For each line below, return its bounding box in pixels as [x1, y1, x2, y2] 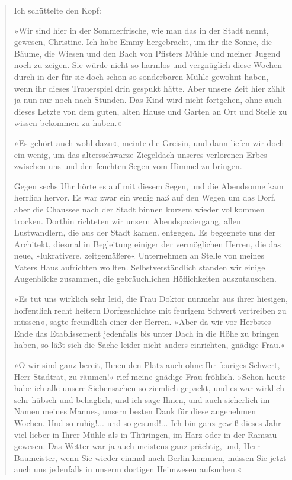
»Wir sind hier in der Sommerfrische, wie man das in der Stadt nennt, [14, 24, 269, 36]
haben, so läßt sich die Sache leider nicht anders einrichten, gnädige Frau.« [14, 339, 285, 351]
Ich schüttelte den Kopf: [14, 4, 101, 16]
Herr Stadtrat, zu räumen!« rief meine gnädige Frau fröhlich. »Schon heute [14, 370, 286, 382]
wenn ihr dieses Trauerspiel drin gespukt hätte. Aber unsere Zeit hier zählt [14, 82, 286, 94]
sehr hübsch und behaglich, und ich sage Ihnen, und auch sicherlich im [14, 393, 270, 405]
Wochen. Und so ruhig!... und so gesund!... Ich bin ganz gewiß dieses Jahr [14, 417, 281, 429]
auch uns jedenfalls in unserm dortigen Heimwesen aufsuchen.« [14, 463, 242, 475]
